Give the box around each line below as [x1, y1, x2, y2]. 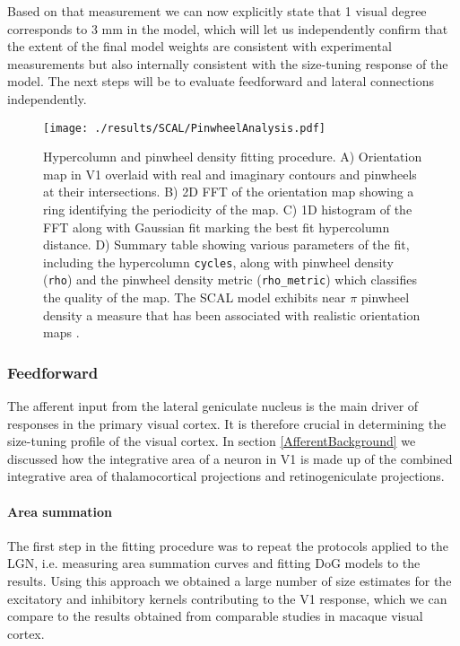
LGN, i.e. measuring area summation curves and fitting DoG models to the [7, 554, 421, 572]
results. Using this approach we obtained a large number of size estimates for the [7, 572, 452, 590]
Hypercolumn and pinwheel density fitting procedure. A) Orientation [43, 147, 422, 166]
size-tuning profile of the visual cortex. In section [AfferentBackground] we [7, 432, 416, 450]
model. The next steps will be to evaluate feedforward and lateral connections [7, 72, 434, 91]
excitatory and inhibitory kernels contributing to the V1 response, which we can [7, 589, 447, 607]
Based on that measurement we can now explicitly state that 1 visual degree [7, 2, 427, 20]
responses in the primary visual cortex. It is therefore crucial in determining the [7, 414, 447, 432]
